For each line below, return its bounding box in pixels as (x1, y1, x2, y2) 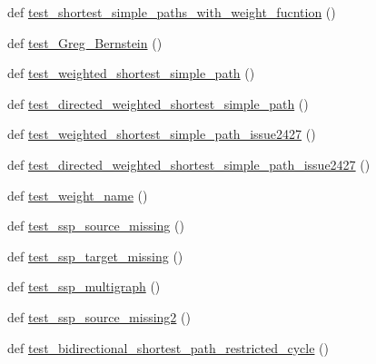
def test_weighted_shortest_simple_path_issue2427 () (7, 124, 316, 143)
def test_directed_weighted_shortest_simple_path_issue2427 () (7, 154, 371, 173)
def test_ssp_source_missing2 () (7, 307, 191, 326)
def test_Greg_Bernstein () (7, 33, 163, 52)
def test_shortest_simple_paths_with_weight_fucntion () (7, 3, 336, 21)
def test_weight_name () (7, 185, 148, 204)
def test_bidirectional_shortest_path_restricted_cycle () (7, 338, 329, 357)
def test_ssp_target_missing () (7, 246, 183, 265)
